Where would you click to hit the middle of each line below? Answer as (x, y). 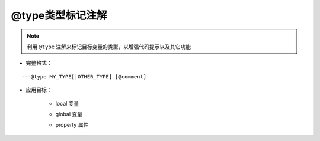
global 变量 (69, 114)
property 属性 (72, 125)
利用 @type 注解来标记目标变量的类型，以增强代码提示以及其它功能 (109, 47)
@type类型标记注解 (59, 15)
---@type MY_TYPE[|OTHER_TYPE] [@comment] (84, 76)
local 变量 (67, 103)
